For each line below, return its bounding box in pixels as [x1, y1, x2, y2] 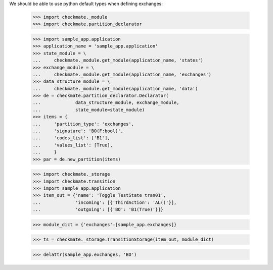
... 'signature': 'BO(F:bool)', [32, 128, 124, 134]
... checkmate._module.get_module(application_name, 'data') [32, 86, 198, 91]
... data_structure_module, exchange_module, [32, 100, 179, 105]
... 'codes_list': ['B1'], [32, 135, 111, 141]
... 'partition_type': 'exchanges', [32, 121, 134, 127]
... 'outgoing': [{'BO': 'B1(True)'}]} [32, 207, 164, 212]
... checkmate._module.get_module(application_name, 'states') [32, 58, 204, 63]
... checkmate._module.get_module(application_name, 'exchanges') [32, 71, 212, 77]
